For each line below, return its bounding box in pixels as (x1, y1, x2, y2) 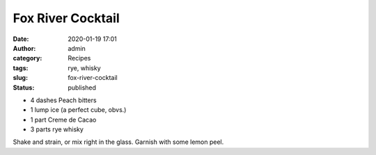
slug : (13, 74, 28, 82)
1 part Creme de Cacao (30, 115, 97, 124)
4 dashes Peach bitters (30, 96, 97, 104)
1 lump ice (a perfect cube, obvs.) (30, 106, 127, 114)
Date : (13, 35, 29, 43)
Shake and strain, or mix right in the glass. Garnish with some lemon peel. (13, 138, 224, 146)
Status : (13, 83, 35, 92)
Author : (13, 44, 36, 52)
